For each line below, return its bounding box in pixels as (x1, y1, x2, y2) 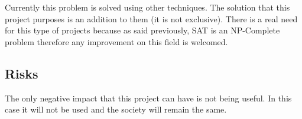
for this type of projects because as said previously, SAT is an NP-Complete (5, 24, 280, 36)
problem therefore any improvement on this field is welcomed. (5, 35, 228, 47)
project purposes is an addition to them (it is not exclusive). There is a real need (5, 12, 298, 25)
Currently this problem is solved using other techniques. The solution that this (5, 1, 290, 13)
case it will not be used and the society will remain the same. (5, 103, 227, 115)
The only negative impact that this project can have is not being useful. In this (5, 91, 292, 104)
